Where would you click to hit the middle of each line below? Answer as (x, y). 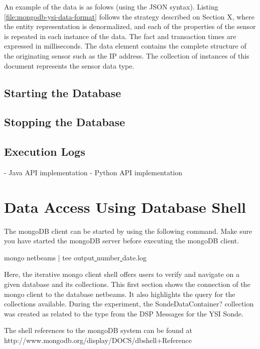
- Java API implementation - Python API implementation (93, 172)
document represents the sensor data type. (69, 65)
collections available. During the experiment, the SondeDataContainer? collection (129, 304)
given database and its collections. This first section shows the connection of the (127, 284)
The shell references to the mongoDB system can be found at (98, 330)
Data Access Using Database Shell (125, 207)
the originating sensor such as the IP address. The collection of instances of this (127, 55)
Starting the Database (63, 92)
